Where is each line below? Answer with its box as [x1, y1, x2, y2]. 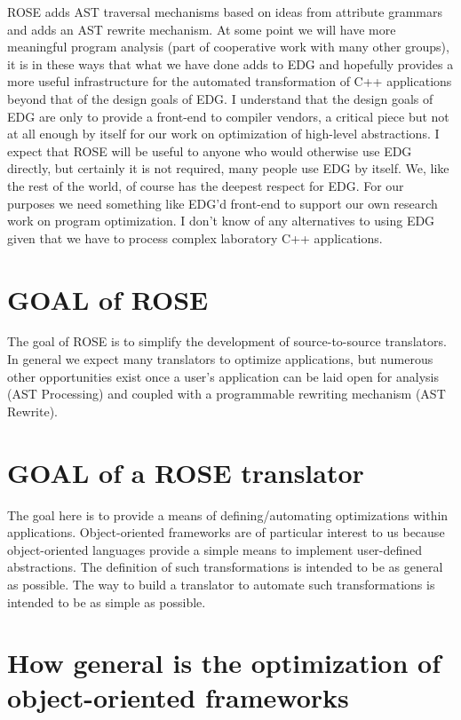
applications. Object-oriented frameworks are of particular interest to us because [7, 523, 445, 542]
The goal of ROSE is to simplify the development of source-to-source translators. [7, 332, 447, 351]
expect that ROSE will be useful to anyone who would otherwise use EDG [7, 141, 412, 160]
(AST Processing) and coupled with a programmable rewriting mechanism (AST [7, 384, 446, 403]
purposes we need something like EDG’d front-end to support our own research [7, 194, 438, 212]
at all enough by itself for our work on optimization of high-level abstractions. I [7, 124, 440, 143]
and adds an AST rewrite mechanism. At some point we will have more [7, 20, 396, 38]
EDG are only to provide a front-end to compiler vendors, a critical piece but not [7, 107, 449, 125]
